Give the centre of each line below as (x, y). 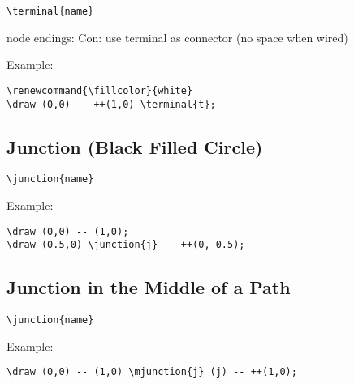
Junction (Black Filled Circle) (135, 146)
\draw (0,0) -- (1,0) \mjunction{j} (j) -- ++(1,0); (152, 372)
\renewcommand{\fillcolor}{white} (100, 90)
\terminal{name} (50, 11)
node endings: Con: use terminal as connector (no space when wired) (177, 37)
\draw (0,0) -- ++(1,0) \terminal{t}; (111, 104)
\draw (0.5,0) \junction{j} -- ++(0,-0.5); (126, 245)
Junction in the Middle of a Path (149, 287)
